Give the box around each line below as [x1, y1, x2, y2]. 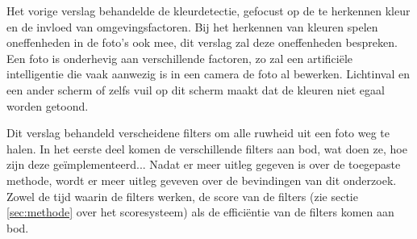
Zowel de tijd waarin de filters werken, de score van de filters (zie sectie [6, 187, 358, 204]
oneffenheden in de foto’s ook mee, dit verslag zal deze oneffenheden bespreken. [6, 34, 398, 51]
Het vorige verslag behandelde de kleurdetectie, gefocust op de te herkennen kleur [6, 2, 411, 19]
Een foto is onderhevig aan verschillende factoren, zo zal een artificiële [6, 49, 353, 66]
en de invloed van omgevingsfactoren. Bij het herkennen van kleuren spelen [6, 18, 378, 35]
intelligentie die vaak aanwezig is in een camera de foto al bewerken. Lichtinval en [6, 65, 411, 82]
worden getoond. [6, 97, 89, 114]
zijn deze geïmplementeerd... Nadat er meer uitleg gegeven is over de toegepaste [6, 156, 401, 173]
